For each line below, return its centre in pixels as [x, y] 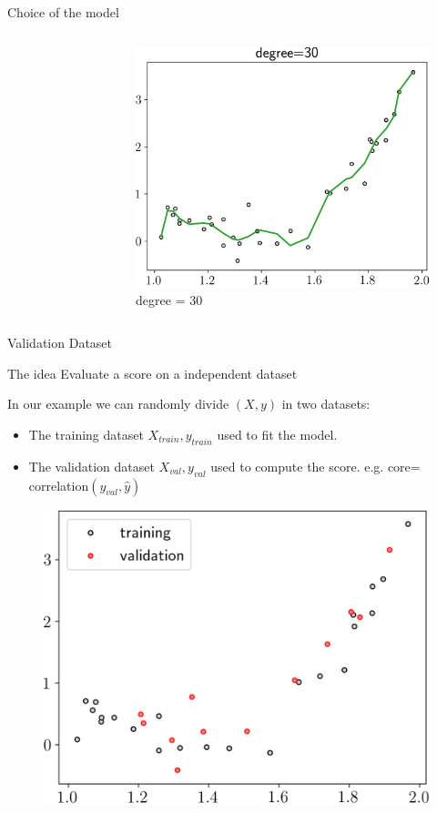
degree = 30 [169, 299]
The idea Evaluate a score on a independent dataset [152, 373]
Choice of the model [63, 12]
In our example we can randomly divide [118, 404]
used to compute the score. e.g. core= [315, 466]
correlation [59, 485]
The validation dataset [91, 466]
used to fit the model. [277, 434]
